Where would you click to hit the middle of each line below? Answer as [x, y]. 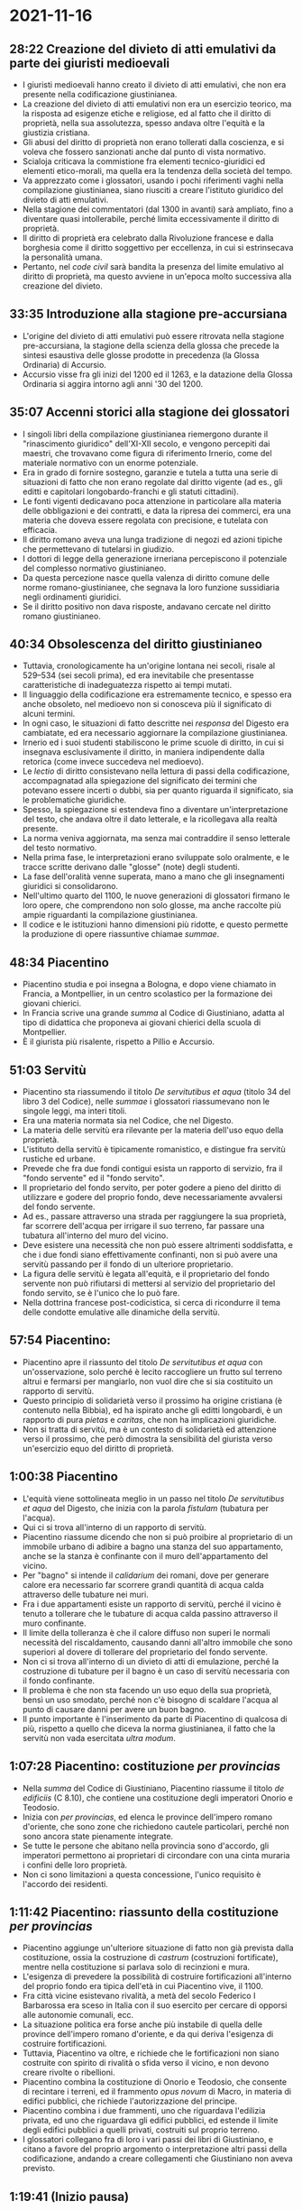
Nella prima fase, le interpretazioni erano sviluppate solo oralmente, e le [156, 857]
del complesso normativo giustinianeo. [94, 568]
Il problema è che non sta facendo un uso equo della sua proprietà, [147, 1690]
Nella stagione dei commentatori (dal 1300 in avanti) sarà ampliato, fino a [158, 209]
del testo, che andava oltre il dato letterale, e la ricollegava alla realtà [150, 819]
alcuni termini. [49, 714]
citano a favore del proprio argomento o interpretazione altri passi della [155, 2149]
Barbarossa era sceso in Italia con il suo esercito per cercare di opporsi [155, 2005]
